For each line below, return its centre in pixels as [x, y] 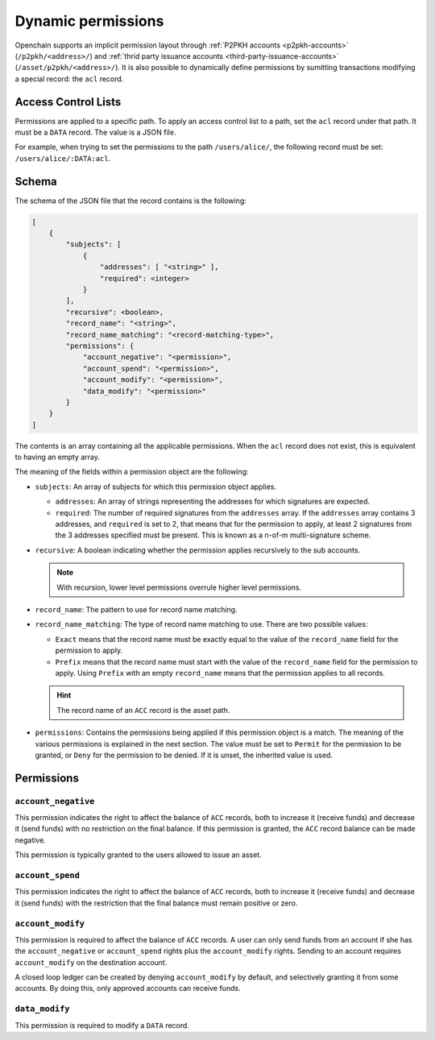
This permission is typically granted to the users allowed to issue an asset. [138, 855]
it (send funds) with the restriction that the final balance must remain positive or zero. [156, 903]
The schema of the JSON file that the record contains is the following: [131, 201]
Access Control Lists [68, 102]
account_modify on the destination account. [91, 962]
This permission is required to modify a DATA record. [102, 1025]
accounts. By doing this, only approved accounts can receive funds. [128, 988]
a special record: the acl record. [69, 79]
